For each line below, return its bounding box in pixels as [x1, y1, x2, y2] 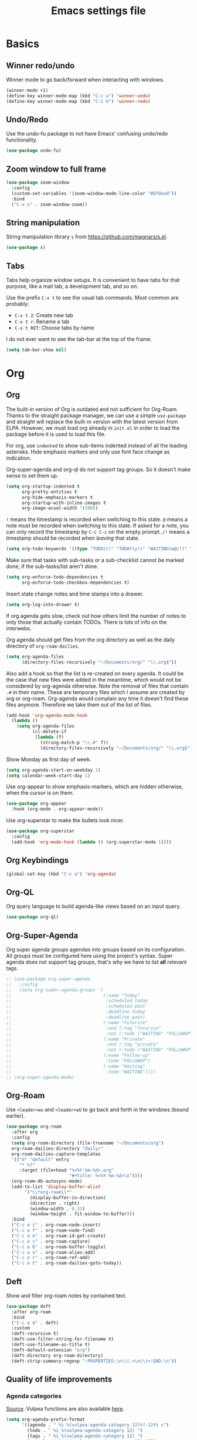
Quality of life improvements [6, 1374, 113, 1384]
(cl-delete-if [32, 729, 67, 735]
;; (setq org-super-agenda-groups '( [6, 987, 104, 993]
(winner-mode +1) [6, 88, 49, 93]
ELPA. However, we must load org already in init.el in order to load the [6, 424, 180, 431]
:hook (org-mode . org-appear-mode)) [11, 806, 104, 812]
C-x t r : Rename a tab [14, 318, 70, 325]
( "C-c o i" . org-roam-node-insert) [11, 1222, 101, 1228]
